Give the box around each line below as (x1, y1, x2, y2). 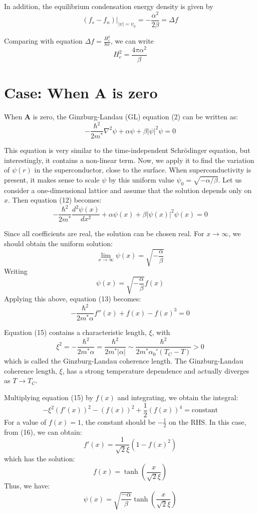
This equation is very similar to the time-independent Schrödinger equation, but (4, 145, 250, 155)
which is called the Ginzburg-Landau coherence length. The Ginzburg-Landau (4, 356, 243, 366)
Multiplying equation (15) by (4, 392, 93, 403)
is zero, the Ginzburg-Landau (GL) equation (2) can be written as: (33, 111, 238, 122)
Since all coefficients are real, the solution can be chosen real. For (4, 228, 204, 239)
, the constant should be (81, 416, 155, 427)
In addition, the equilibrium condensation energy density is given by (4, 1, 213, 11)
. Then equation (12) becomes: (8, 195, 102, 205)
